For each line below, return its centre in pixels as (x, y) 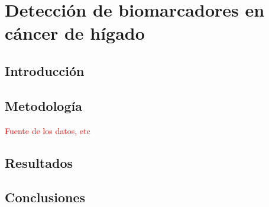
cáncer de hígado (75, 33)
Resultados (39, 162)
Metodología (43, 105)
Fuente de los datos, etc (48, 130)
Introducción (45, 70)
